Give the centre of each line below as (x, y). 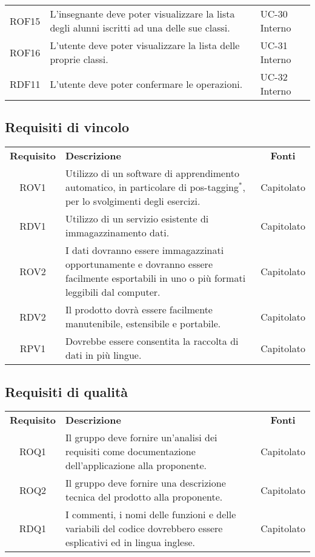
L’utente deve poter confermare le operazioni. (146, 84)
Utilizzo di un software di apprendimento (152, 173)
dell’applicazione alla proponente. (136, 465)
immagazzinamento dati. (118, 233)
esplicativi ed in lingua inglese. (130, 542)
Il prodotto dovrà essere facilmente (139, 310)
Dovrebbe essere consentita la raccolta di (152, 341)
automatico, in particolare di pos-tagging (152, 187)
